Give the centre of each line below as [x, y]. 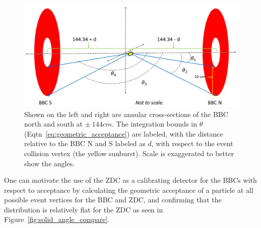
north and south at [54, 124]
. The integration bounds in [154, 124]
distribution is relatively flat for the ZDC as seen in [84, 209]
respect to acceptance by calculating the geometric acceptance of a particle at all [129, 190]
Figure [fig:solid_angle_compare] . [57, 219]
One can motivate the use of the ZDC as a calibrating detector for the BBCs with [130, 180]
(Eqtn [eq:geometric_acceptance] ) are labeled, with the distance [124, 133]
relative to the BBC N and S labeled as [85, 143]
